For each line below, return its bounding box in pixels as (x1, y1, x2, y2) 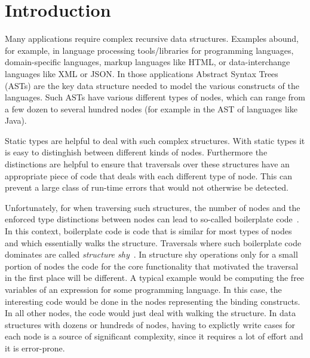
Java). (5, 114, 27, 127)
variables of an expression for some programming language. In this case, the (5, 283, 282, 295)
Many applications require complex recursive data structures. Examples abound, (5, 32, 299, 45)
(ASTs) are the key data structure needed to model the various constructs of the (5, 79, 299, 91)
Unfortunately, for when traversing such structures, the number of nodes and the (5, 201, 300, 213)
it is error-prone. (5, 341, 65, 354)
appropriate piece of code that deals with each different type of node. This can (5, 169, 292, 182)
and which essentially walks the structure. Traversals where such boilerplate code (5, 236, 302, 249)
